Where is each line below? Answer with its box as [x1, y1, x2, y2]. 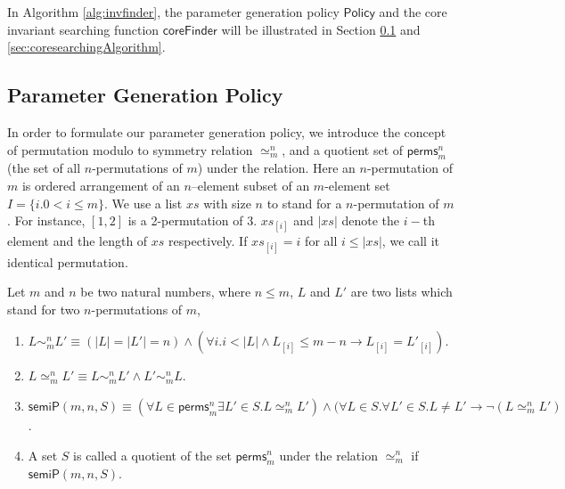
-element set [324, 175, 390, 194]
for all [305, 232, 338, 250]
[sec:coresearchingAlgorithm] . [7, 37, 166, 56]
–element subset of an [191, 175, 310, 194]
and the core [379, 3, 447, 20]
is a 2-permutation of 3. [127, 211, 258, 230]
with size [203, 193, 251, 212]
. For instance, [7, 211, 86, 230]
